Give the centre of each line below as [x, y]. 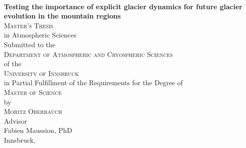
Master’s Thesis [29, 25]
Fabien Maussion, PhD [38, 130]
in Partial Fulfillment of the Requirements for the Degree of [94, 83]
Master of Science [33, 92]
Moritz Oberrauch [33, 111]
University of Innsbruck [42, 73]
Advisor [16, 120]
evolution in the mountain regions [62, 16]
